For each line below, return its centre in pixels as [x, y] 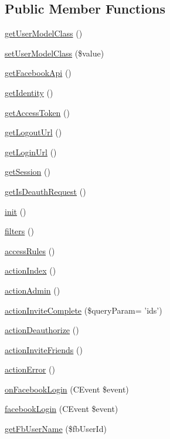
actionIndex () [30, 270]
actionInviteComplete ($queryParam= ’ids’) [84, 310]
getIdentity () [29, 92]
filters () [19, 231]
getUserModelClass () [44, 33]
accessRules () [30, 250]
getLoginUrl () [31, 152]
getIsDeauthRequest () [45, 191]
